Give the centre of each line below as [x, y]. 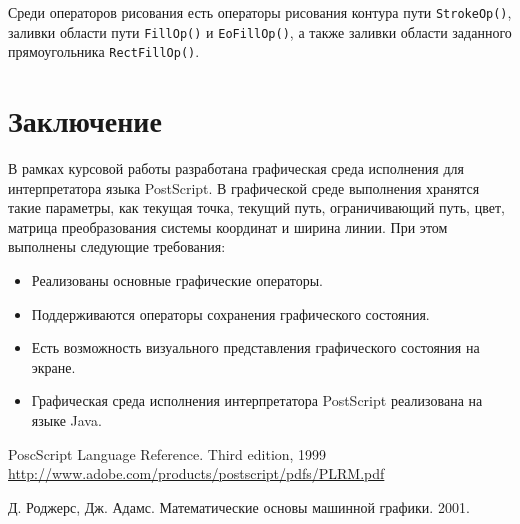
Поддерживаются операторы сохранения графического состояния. [230, 313]
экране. [53, 366]
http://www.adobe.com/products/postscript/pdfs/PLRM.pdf [196, 473]
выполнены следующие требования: [117, 246]
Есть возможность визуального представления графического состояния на [255, 347]
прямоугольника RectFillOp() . [104, 51]
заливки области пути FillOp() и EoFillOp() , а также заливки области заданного [260, 31]
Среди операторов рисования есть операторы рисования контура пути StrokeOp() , [260, 12]
